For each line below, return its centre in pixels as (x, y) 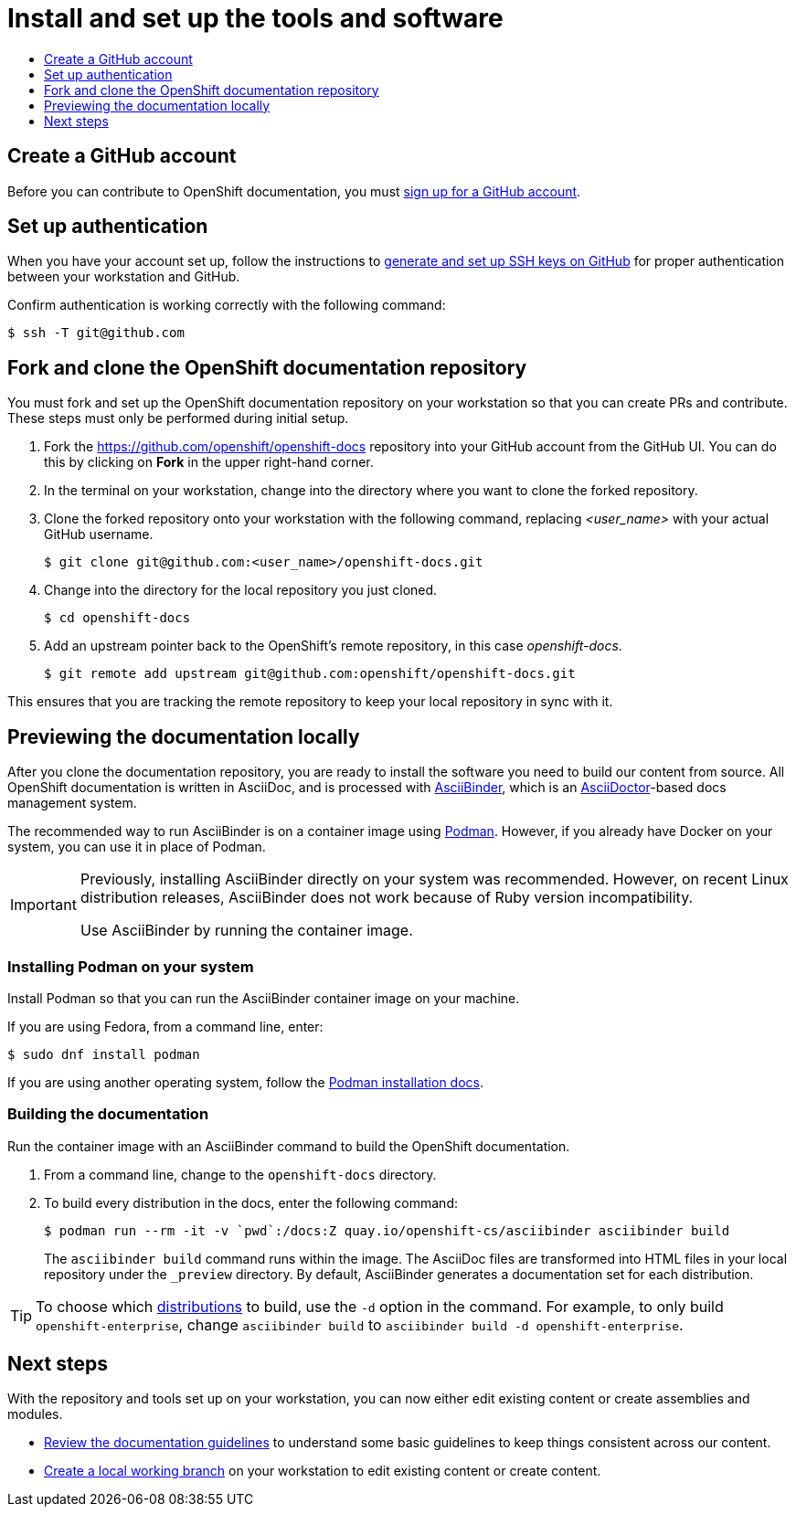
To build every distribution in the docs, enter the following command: (251, 1202)
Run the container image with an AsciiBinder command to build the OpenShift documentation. (289, 1146)
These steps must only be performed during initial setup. (178, 418)
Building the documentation (108, 1114)
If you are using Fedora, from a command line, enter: (165, 1026)
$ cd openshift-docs (117, 618)
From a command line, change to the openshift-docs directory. (240, 1174)
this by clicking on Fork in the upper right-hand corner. (209, 462)
